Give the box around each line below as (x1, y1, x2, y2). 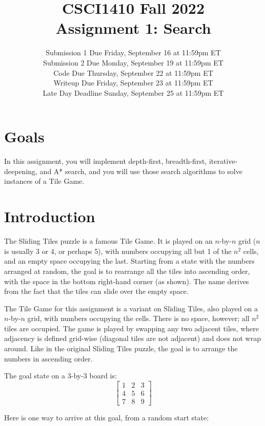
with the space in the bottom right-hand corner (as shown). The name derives (4, 275, 249, 286)
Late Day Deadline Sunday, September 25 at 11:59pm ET (43, 87, 224, 98)
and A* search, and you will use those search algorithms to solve (39, 165, 242, 176)
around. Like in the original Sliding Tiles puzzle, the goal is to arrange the (4, 343, 238, 354)
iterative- (209, 156, 238, 166)
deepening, (4, 165, 37, 176)
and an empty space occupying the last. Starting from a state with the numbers (4, 255, 255, 266)
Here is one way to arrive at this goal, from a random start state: (4, 412, 209, 422)
